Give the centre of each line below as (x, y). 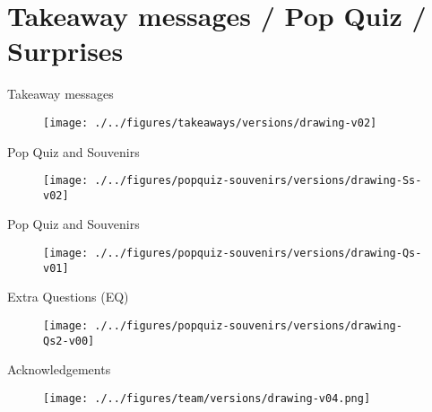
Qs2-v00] (69, 341)
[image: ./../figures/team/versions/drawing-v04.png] (207, 398)
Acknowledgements (59, 369)
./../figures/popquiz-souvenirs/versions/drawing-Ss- (258, 181)
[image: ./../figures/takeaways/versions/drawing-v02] (210, 123)
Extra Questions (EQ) (68, 297)
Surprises (65, 51)
